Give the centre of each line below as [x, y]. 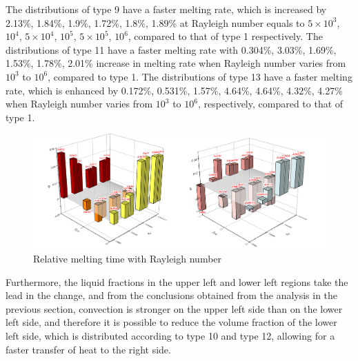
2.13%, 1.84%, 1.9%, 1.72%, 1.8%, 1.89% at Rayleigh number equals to [155, 22]
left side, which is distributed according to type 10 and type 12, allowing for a [170, 335]
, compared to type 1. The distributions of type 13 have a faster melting [200, 76]
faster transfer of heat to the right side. [88, 349]
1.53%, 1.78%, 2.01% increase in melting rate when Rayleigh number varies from [176, 63]
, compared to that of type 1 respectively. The [225, 36]
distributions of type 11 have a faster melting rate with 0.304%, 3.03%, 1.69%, [171, 49]
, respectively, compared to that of [270, 104]
